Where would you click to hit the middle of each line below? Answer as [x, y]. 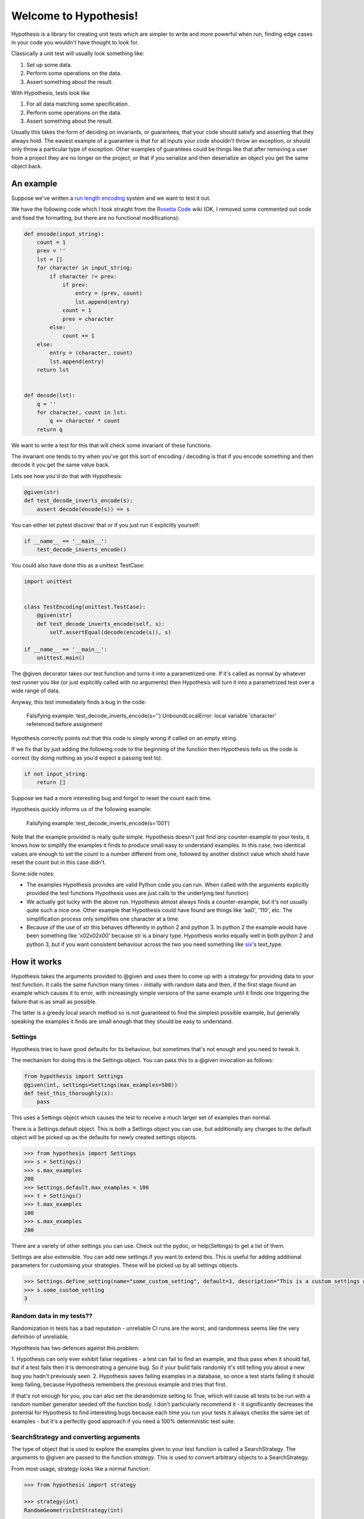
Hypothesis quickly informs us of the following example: [81, 809]
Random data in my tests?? [52, 1316]
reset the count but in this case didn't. [59, 862]
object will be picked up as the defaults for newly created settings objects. [104, 1137]
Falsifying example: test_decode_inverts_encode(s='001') [98, 823]
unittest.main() [61, 658]
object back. [27, 166]
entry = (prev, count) [109, 293]
